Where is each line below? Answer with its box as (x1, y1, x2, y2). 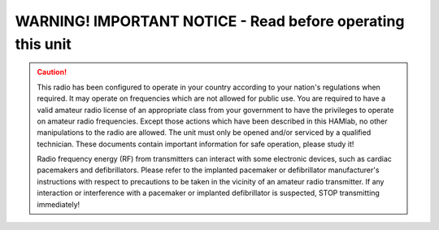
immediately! (37, 199, 80, 209)
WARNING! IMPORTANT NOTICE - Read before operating (15, 12, 405, 30)
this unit (15, 35, 72, 53)
